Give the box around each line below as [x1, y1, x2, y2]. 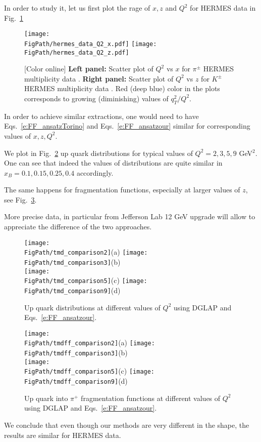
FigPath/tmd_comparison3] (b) [24, 256, 121, 267]
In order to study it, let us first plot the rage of [4, 3, 150, 13]
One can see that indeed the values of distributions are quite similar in [4, 157, 223, 168]
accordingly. [76, 167, 114, 178]
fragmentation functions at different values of [81, 392, 221, 403]
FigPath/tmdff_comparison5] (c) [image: [24, 366, 155, 376]
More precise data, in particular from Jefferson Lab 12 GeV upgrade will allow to [4, 211, 255, 222]
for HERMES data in [190, 3, 256, 13]
